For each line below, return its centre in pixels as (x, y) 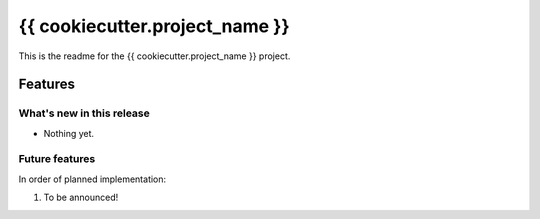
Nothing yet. (69, 133)
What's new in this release (84, 113)
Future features (57, 159)
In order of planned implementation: (92, 179)
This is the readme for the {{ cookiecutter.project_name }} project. (154, 56)
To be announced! (81, 197)
